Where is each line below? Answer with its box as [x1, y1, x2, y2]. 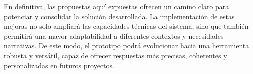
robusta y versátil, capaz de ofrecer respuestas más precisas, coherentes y [4, 50, 227, 60]
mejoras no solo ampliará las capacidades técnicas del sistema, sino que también [4, 21, 249, 31]
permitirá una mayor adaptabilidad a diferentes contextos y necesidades [4, 30, 224, 41]
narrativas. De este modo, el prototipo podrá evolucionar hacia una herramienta [4, 40, 249, 51]
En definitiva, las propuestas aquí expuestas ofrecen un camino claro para [4, 1, 229, 11]
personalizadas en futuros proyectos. [4, 60, 114, 70]
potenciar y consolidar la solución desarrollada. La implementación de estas [4, 11, 235, 21]
